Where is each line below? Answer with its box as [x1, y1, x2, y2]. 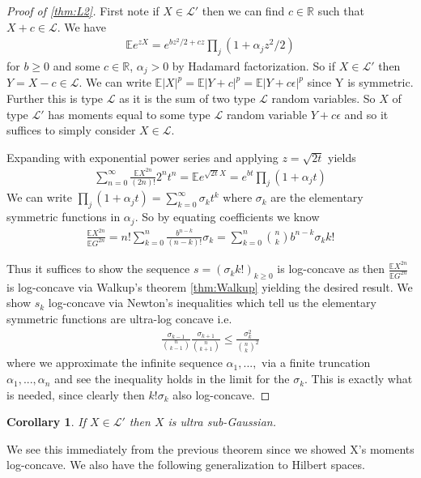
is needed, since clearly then [6, 386, 145, 403]
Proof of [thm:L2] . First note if [6, 2, 159, 19]
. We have [57, 18, 106, 35]
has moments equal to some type [48, 105, 210, 122]
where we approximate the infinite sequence [6, 354, 223, 371]
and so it [344, 105, 389, 122]
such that [317, 2, 364, 19]
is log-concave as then [277, 260, 385, 277]
